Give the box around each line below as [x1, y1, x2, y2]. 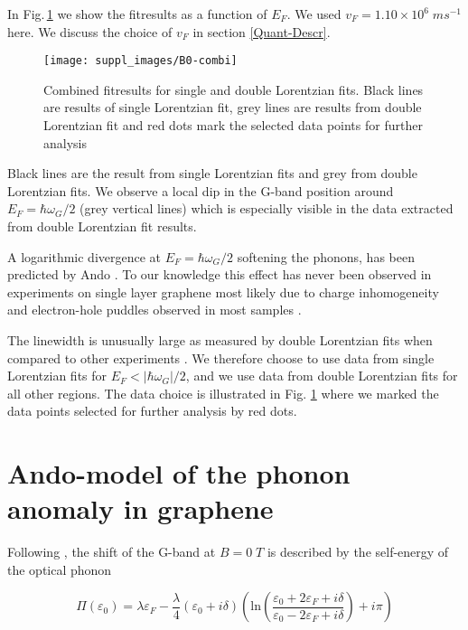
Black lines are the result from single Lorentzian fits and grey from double [7, 164, 417, 183]
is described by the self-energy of [267, 542, 449, 561]
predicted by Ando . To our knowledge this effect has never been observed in [7, 265, 432, 284]
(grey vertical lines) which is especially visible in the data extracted [80, 199, 454, 218]
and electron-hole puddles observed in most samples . [7, 300, 302, 319]
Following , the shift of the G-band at [7, 542, 216, 561]
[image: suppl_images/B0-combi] [43, 54, 238, 68]
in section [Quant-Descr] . [192, 22, 331, 41]
